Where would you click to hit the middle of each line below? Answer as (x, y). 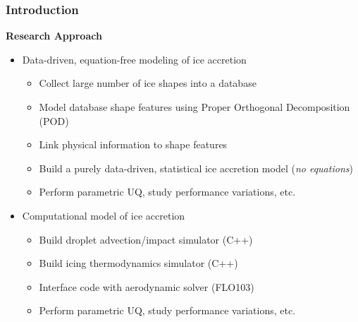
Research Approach (54, 36)
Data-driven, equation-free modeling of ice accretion (134, 59)
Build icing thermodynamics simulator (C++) (138, 263)
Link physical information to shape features (133, 144)
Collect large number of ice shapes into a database (148, 83)
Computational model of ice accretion (104, 215)
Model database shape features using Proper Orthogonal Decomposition (195, 107)
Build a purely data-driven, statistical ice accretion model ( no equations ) (196, 168)
